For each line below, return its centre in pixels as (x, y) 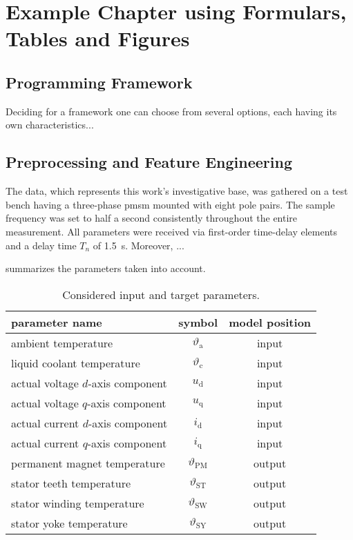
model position (270, 322)
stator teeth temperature (71, 483)
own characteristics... (50, 125)
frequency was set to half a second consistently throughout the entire (152, 218)
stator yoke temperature (69, 523)
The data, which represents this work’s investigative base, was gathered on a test (177, 191)
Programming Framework (99, 82)
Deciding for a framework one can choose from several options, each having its (171, 111)
